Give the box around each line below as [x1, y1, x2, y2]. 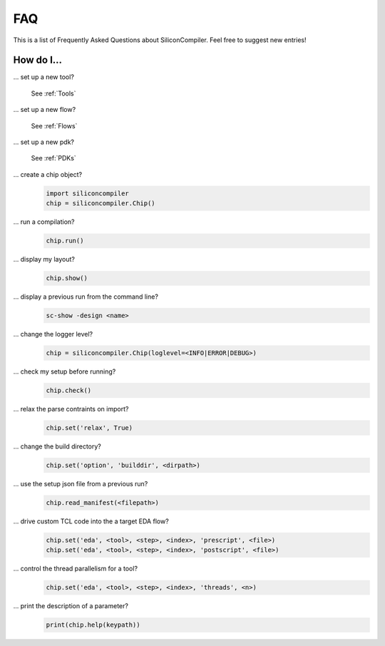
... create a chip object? [13, 170, 83, 178]
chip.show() [46, 275, 88, 282]
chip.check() [46, 386, 92, 395]
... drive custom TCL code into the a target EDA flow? [13, 517, 169, 525]
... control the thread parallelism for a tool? [13, 564, 138, 573]
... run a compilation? [13, 217, 75, 226]
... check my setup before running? [13, 367, 116, 376]
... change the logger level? [13, 330, 93, 339]
